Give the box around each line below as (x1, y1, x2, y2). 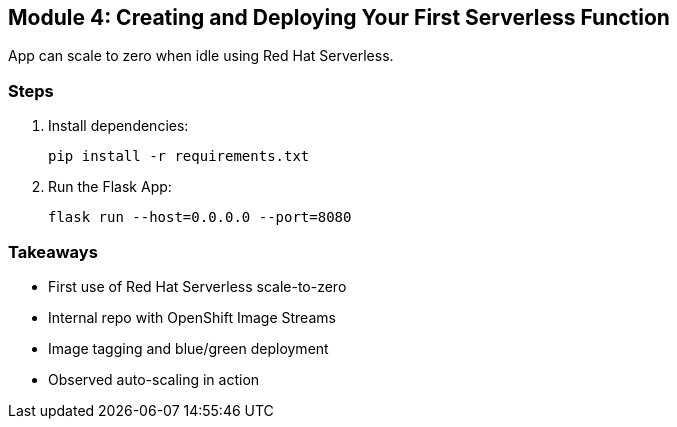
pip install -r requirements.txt (48, 148, 310, 165)
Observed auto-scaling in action (48, 370, 260, 388)
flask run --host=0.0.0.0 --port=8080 (48, 209, 352, 226)
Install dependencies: (48, 117, 189, 135)
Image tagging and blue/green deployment (48, 339, 329, 357)
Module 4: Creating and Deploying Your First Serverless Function (8, 5, 670, 30)
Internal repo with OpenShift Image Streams (48, 308, 336, 326)
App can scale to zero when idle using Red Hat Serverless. (8, 47, 394, 65)
